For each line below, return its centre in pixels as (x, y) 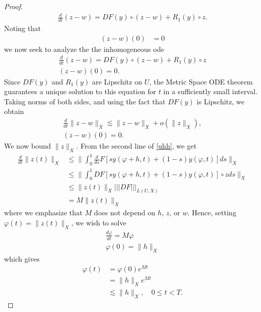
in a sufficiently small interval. (211, 91)
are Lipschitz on (117, 81)
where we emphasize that (43, 212)
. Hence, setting (212, 212)
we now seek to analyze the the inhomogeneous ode (84, 49)
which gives (22, 258)
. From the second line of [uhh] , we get (136, 146)
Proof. (14, 6)
